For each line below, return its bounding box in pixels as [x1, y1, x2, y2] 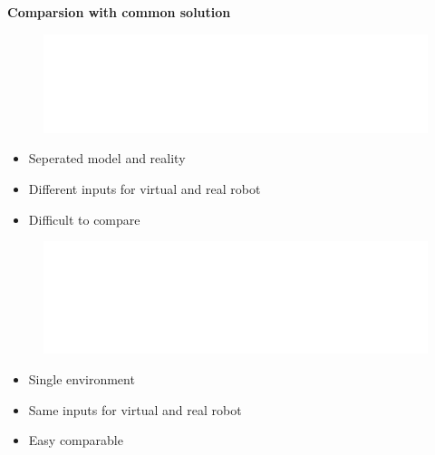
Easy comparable [28, 431, 123, 450]
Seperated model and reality [28, 149, 186, 168]
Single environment [28, 369, 135, 388]
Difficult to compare [28, 209, 140, 228]
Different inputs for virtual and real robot [28, 179, 261, 198]
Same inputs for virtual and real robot [28, 400, 242, 419]
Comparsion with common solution [7, 3, 231, 21]
